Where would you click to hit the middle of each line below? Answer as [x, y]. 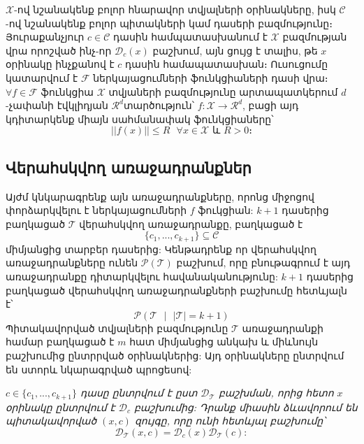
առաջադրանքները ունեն [72, 263]
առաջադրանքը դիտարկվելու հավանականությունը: [142, 276]
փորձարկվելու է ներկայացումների [96, 210]
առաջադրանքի [283, 328]
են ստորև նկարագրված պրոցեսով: [99, 369]
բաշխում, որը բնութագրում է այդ [263, 263]
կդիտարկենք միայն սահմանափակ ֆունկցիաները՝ [140, 119]
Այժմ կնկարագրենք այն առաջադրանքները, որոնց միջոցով [160, 196]
